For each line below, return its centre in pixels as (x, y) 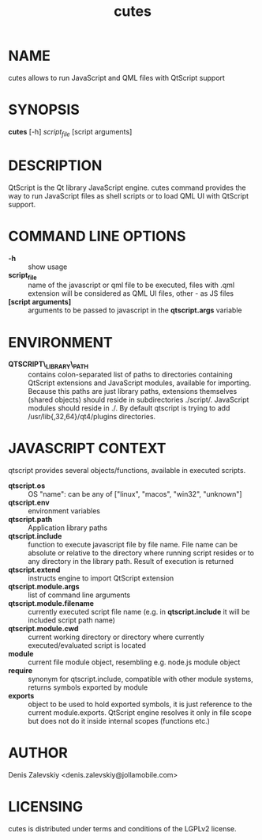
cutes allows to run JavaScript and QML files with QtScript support (116, 78)
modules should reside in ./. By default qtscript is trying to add (129, 408)
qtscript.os (27, 486)
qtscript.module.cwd (43, 629)
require (21, 671)
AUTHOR (38, 753)
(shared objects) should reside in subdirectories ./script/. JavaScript (138, 400)
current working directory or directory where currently (116, 637)
